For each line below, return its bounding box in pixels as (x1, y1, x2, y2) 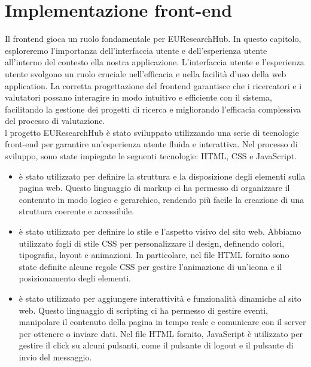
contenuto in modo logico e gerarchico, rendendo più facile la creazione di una (19, 193, 304, 205)
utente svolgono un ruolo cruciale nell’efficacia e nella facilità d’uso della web (5, 67, 286, 80)
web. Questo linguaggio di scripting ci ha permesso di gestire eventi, (19, 304, 269, 316)
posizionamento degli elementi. (19, 272, 131, 284)
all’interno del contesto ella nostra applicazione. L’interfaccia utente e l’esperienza (5, 56, 304, 68)
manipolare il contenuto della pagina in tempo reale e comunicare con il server (19, 316, 306, 328)
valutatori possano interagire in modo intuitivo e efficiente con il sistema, (5, 91, 272, 104)
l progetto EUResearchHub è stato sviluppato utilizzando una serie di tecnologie (5, 126, 299, 138)
